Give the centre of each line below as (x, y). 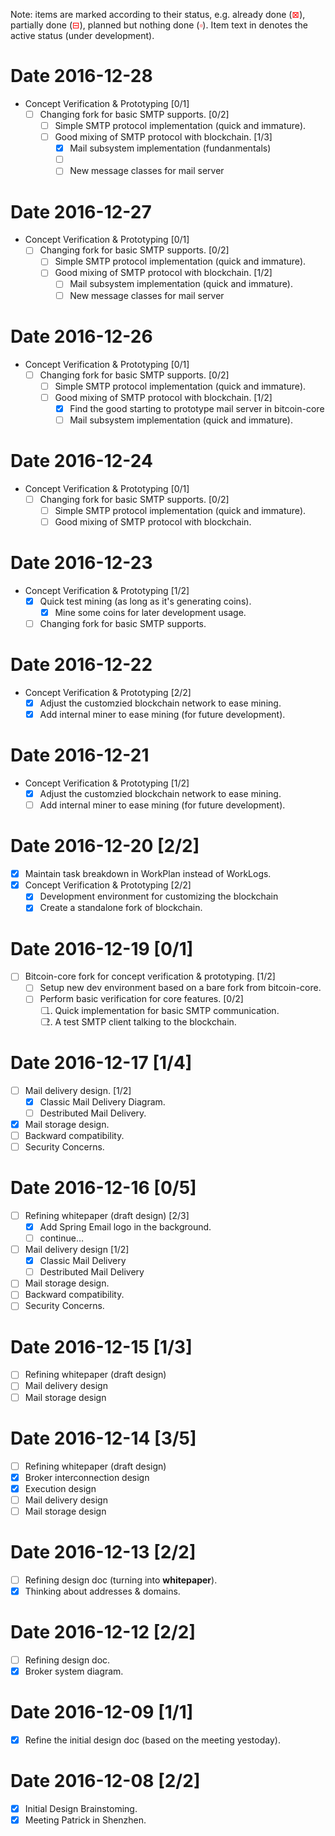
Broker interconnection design (87, 1477)
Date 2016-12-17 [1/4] (101, 1062)
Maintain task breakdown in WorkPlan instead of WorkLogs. (148, 874)
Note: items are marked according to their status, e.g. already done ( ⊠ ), (158, 14)
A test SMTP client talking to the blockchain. (145, 1021)
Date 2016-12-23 (81, 563)
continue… (62, 1238)
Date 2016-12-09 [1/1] (102, 1712)
